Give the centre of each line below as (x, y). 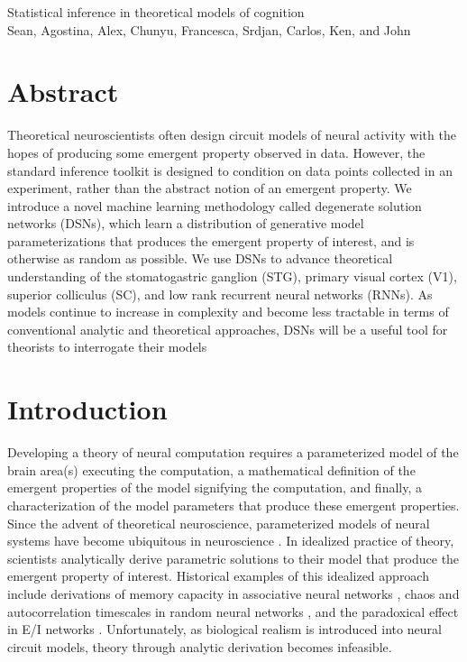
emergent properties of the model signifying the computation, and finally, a (215, 487)
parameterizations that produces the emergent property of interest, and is (211, 240)
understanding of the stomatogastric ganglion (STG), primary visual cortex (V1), (232, 276)
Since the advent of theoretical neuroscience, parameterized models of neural (219, 523)
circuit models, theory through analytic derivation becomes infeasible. (200, 646)
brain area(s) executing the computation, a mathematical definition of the (211, 469)
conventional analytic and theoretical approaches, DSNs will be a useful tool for (228, 329)
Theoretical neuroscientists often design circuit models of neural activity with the (232, 135)
